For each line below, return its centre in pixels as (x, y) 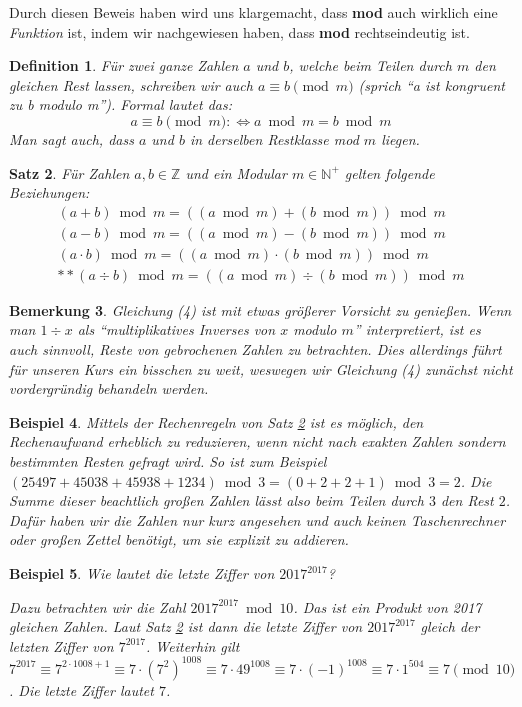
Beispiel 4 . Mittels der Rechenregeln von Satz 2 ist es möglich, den (216, 421)
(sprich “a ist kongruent (432, 84)
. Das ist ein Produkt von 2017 (387, 606)
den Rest (467, 500)
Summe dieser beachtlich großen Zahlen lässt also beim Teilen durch (216, 500)
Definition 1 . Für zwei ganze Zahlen (124, 65)
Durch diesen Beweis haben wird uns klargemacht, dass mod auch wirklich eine (253, 12)
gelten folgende (389, 172)
